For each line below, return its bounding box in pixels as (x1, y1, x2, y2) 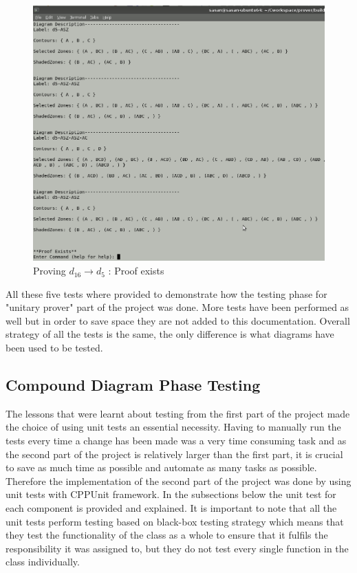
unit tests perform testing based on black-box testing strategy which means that (6, 514, 344, 528)
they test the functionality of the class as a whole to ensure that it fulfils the (6, 528, 328, 542)
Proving (33, 263, 66, 278)
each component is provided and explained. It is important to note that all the (6, 501, 337, 515)
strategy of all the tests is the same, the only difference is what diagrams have (6, 327, 334, 341)
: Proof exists (108, 263, 164, 278)
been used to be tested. (6, 340, 103, 355)
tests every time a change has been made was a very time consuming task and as (6, 433, 347, 448)
